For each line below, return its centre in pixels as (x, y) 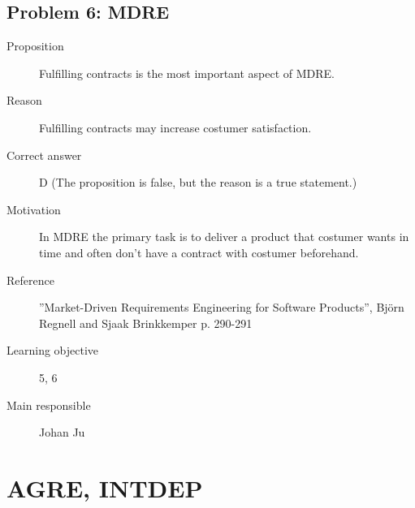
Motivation (34, 209)
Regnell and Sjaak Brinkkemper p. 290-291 (146, 323)
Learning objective (53, 350)
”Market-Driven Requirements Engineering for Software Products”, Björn (222, 307)
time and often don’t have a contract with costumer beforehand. (199, 252)
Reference (30, 280)
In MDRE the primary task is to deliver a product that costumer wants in (224, 237)
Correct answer (44, 155)
